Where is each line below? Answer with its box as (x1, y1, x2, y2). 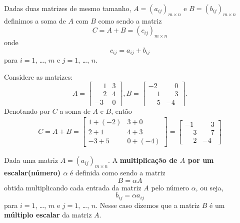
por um (187, 155, 214, 165)
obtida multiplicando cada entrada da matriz (4, 182, 141, 192)
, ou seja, (195, 182, 223, 192)
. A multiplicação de (108, 155, 177, 165)
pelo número (151, 182, 189, 192)
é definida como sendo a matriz (70, 167, 165, 178)
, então (111, 105, 132, 116)
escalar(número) (4, 167, 61, 178)
